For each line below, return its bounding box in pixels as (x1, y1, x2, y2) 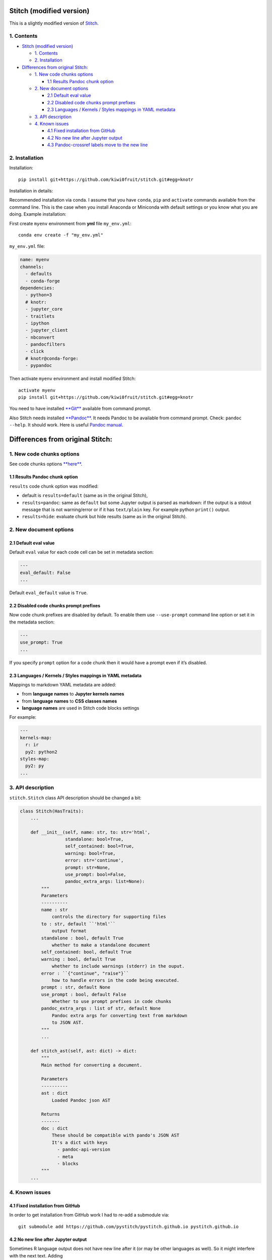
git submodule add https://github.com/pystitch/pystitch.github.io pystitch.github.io (18, 1224, 239, 1229)
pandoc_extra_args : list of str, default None (41, 1005, 161, 1012)
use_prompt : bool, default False (41, 991, 126, 997)
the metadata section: (9, 619, 55, 625)
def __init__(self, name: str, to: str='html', (30, 829, 151, 835)
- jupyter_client (25, 328, 68, 333)
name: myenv (20, 257, 50, 263)
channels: (20, 264, 44, 270)
